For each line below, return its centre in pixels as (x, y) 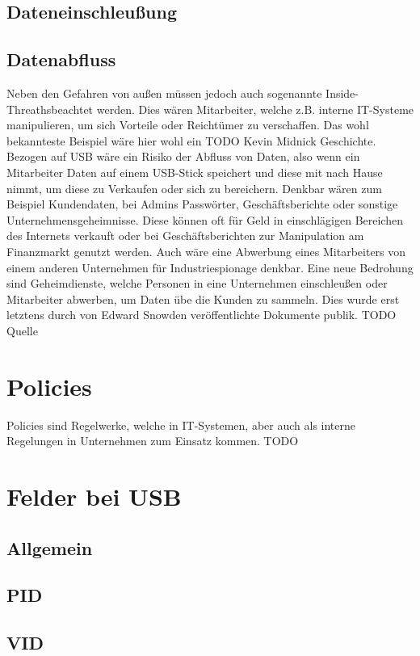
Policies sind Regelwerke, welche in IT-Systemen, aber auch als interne (181, 425)
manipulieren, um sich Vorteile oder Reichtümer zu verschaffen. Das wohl (188, 125)
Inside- (342, 93)
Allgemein (50, 547)
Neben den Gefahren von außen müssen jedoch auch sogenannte (164, 93)
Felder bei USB (94, 496)
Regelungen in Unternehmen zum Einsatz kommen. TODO (153, 441)
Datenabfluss (61, 59)
